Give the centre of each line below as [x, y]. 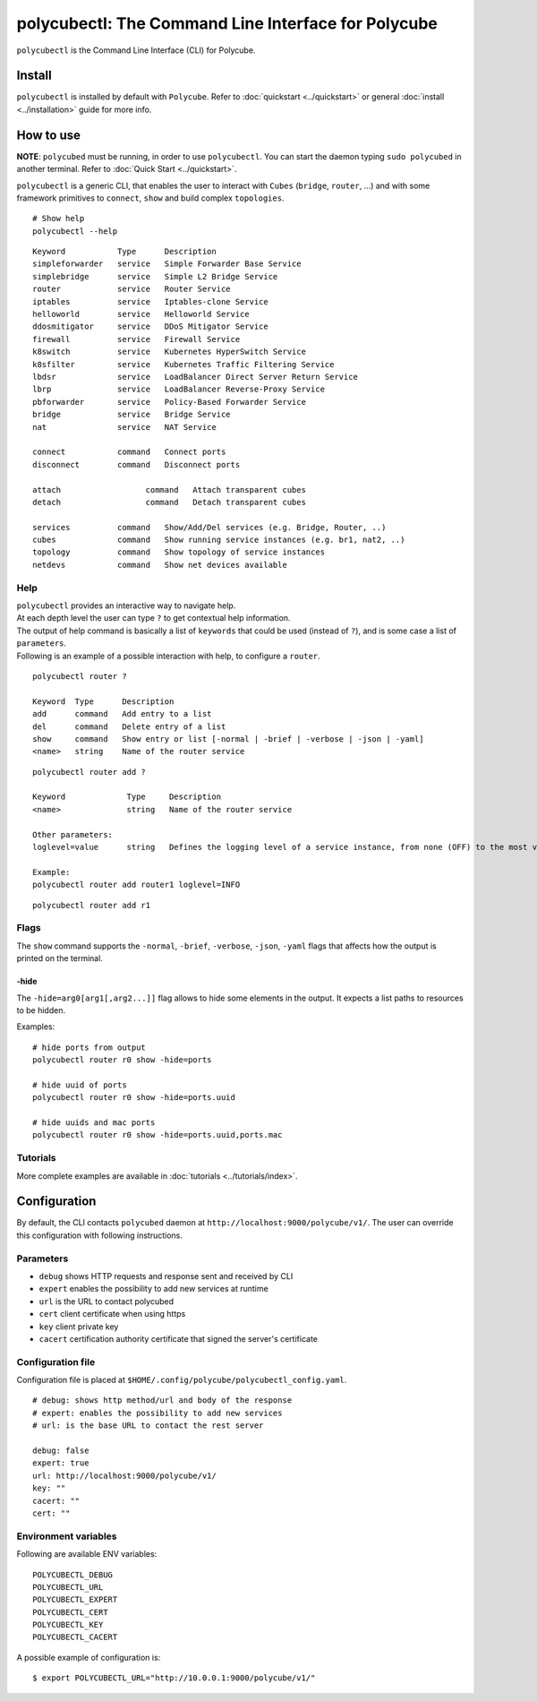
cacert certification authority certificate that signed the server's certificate [178, 1338]
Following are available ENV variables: [87, 1554]
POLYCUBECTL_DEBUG [73, 1575]
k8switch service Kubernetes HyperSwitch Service [169, 352]
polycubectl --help [75, 231]
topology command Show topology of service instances [179, 552]
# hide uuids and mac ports [94, 1123]
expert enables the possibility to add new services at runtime [153, 1289]
